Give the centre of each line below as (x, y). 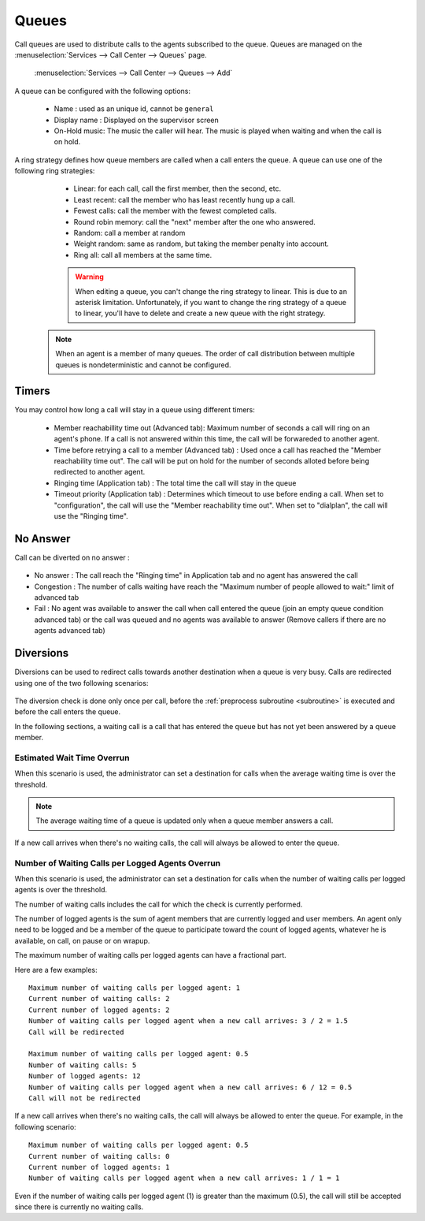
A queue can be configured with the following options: (103, 91)
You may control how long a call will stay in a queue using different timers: (135, 410)
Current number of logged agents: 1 (99, 1167)
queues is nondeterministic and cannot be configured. (143, 365)
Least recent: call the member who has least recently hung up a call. (184, 199)
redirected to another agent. (100, 472)
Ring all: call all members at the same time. (143, 255)
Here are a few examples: (56, 970)
